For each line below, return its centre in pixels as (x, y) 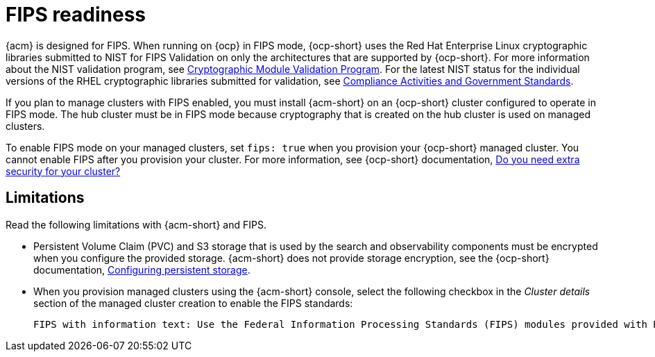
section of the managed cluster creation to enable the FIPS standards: (193, 303)
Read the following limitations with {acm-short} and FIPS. (136, 224)
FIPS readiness (76, 15)
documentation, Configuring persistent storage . (142, 269)
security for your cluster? (63, 171)
